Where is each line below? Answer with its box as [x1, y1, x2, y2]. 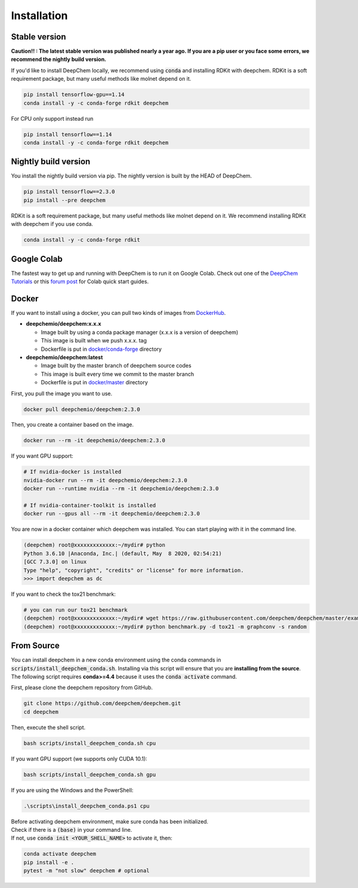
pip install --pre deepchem [23, 197, 106, 203]
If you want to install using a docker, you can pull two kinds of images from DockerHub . [11, 310, 226, 316]
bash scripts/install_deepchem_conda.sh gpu [23, 771, 156, 778]
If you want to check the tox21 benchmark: [11, 590, 116, 598]
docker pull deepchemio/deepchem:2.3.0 [23, 406, 140, 412]
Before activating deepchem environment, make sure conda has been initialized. [11, 817, 209, 825]
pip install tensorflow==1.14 [23, 131, 112, 137]
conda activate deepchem [23, 850, 97, 858]
